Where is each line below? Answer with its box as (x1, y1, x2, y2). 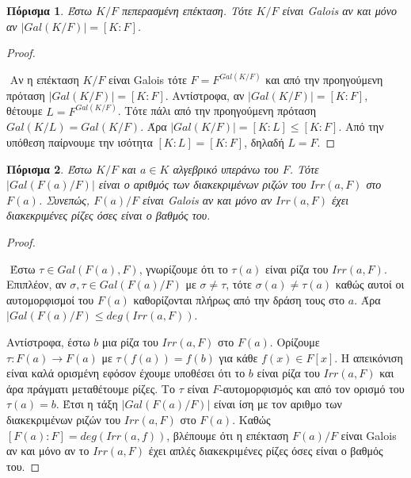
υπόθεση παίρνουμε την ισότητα (6, 134, 153, 151)
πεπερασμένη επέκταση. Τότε (122, 2, 253, 18)
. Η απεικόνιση (334, 349, 403, 365)
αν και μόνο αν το (6, 442, 89, 459)
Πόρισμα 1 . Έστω (6, 2, 93, 18)
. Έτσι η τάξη (55, 396, 118, 412)
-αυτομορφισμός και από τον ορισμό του (219, 380, 405, 396)
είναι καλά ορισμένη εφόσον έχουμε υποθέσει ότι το (6, 365, 245, 381)
